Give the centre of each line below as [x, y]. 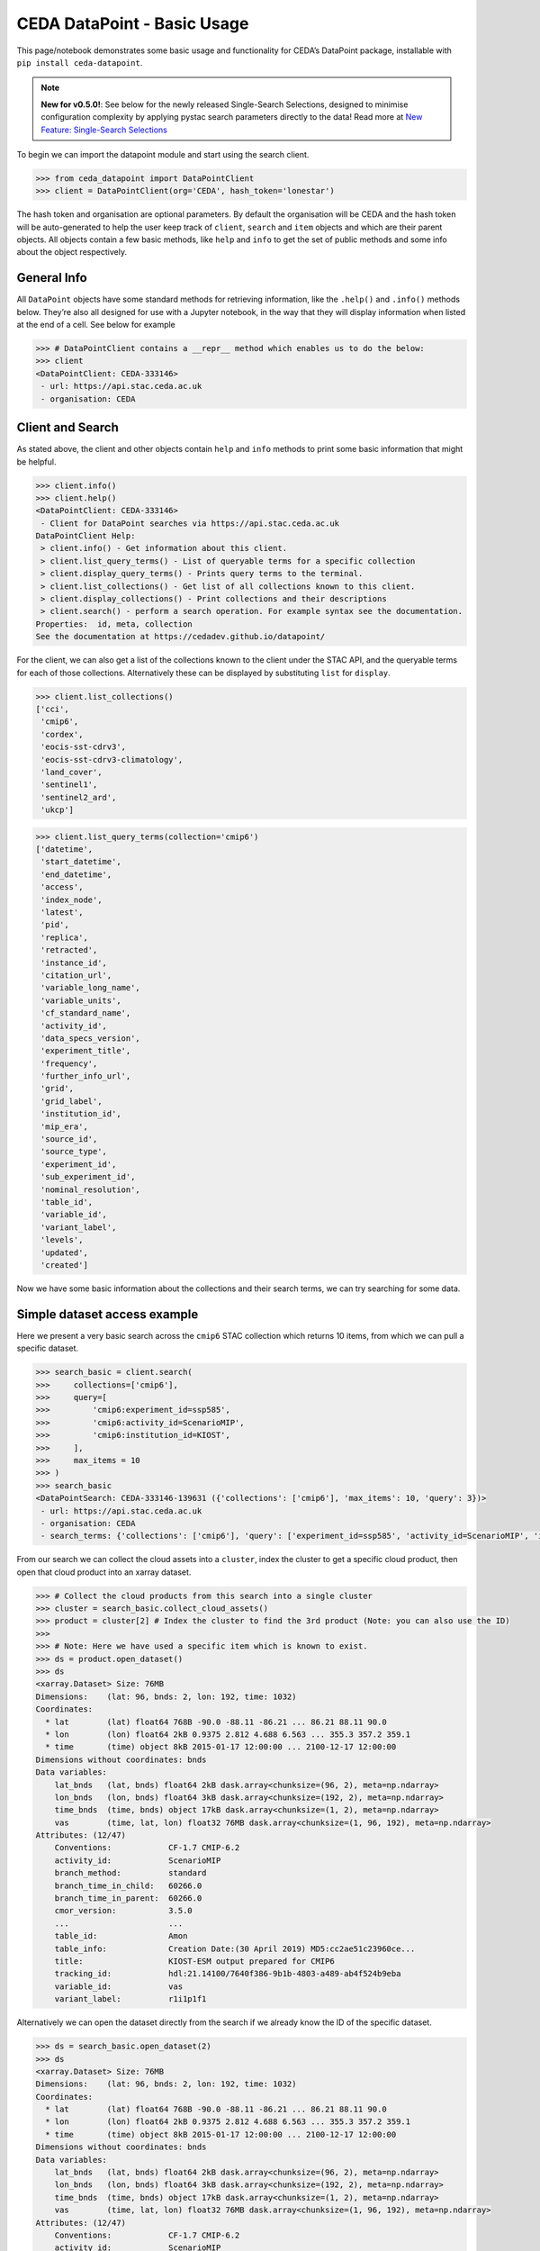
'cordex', [62, 734]
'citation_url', [76, 975]
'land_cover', [72, 772]
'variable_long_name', [91, 988]
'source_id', [69, 1139]
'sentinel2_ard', [79, 797]
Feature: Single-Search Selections [104, 130]
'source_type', [74, 1152]
